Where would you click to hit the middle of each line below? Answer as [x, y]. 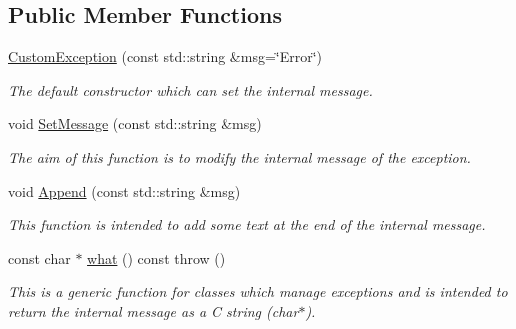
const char [39, 257]
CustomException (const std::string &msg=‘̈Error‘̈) [165, 56]
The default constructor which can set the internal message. [190, 89]
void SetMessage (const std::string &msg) [135, 123]
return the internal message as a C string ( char [153, 310]
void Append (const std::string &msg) [124, 190]
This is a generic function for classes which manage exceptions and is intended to [258, 291]
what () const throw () [156, 257]
